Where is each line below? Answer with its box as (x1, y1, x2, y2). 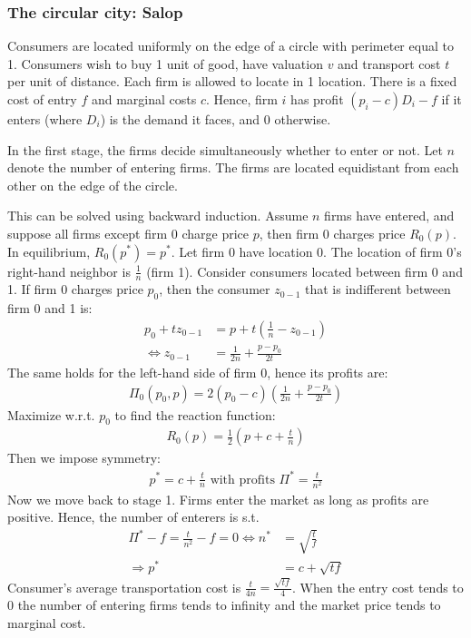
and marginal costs (91, 90, 197, 108)
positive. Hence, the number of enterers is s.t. (7, 507, 260, 526)
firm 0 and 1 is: (7, 299, 93, 318)
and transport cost (338, 54, 441, 73)
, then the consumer (159, 280, 270, 299)
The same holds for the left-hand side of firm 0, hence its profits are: (7, 362, 388, 381)
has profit (290, 90, 344, 108)
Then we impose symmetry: (7, 448, 161, 467)
